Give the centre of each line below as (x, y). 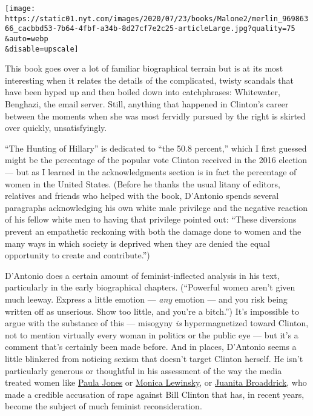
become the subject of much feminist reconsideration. (104, 406)
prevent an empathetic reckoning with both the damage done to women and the (153, 231)
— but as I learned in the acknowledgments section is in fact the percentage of (151, 172)
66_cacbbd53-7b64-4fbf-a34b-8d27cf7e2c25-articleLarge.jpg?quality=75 (150, 29)
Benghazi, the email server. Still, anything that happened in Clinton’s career (147, 104)
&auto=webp (27, 39)
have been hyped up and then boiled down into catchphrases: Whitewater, (143, 92)
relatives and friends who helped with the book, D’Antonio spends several (142, 196)
